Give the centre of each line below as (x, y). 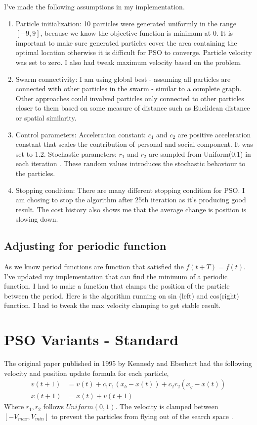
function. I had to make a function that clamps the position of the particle (117, 286)
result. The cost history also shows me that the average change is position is (131, 209)
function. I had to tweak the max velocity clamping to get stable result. (112, 305)
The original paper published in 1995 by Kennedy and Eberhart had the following (128, 363)
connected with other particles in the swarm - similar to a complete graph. (128, 89)
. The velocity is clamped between (167, 406)
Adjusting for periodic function (85, 246)
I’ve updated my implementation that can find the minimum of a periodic (116, 276)
